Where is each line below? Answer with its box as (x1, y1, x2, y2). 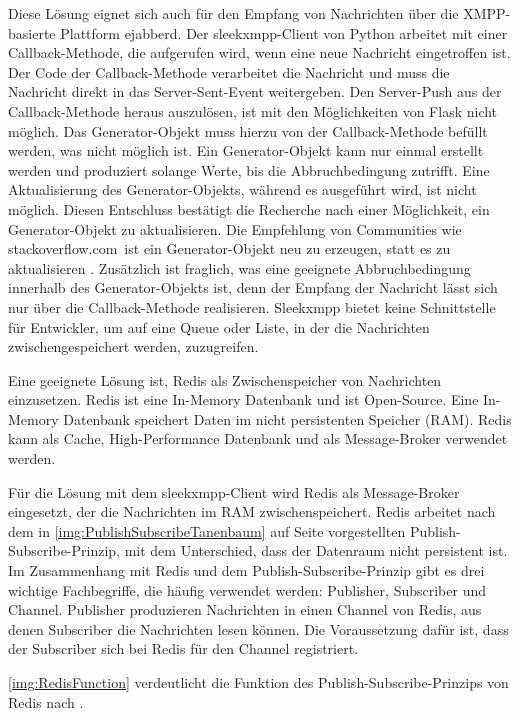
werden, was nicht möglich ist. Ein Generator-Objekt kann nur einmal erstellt (8, 140, 484, 161)
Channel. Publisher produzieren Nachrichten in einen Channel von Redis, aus (8, 599, 482, 620)
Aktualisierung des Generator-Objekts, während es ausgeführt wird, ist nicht (8, 179, 477, 200)
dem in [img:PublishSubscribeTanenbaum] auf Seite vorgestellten (8, 520, 406, 541)
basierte (8, 22, 56, 43)
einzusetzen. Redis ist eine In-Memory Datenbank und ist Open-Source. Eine (8, 389, 479, 410)
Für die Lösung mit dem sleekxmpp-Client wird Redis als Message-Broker (8, 481, 460, 502)
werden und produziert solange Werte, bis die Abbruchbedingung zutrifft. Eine (8, 159, 490, 180)
